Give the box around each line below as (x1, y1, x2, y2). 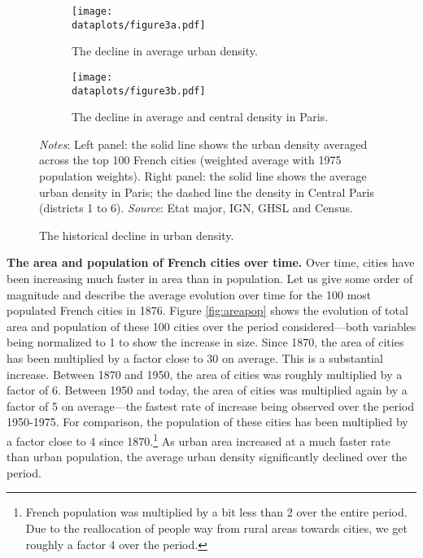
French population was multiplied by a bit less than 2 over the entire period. (25, 504, 408, 521)
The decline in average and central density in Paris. (72, 108, 329, 125)
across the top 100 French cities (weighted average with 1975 (39, 151, 342, 168)
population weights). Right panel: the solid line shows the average (39, 168, 367, 184)
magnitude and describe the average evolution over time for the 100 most (7, 286, 372, 303)
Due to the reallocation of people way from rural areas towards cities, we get (25, 519, 408, 536)
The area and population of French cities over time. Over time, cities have (7, 254, 415, 271)
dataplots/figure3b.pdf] (72, 85, 206, 97)
